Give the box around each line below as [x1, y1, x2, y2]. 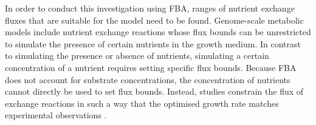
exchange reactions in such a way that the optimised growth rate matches [5, 96, 279, 109]
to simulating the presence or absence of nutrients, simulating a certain [5, 49, 269, 62]
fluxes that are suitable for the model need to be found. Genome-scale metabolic [5, 13, 304, 26]
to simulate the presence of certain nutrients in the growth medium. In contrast [5, 37, 301, 50]
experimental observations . [5, 109, 107, 121]
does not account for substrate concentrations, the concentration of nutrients [5, 73, 290, 86]
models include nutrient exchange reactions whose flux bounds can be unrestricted [5, 25, 311, 38]
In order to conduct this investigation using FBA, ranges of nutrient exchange [5, 2, 295, 14]
